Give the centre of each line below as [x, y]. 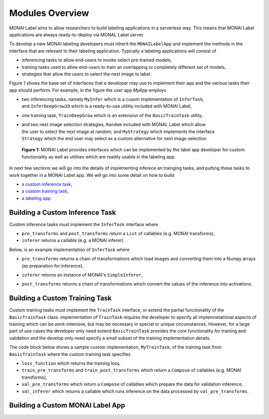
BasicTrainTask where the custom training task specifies [70, 354]
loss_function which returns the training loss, [71, 363]
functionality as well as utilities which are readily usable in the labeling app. [99, 156]
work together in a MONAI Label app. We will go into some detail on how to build [92, 175]
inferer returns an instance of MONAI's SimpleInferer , [82, 275]
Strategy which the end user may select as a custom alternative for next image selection [114, 139]
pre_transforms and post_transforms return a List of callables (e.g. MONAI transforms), [118, 234]
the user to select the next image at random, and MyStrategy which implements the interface [118, 132]
